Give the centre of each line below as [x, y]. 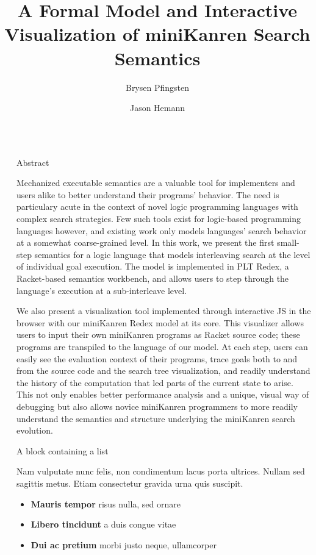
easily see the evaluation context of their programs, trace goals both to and [157, 358]
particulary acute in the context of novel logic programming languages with [157, 206]
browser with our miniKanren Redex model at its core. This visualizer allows [160, 322]
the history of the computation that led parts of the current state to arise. [155, 382]
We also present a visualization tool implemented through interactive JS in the [164, 311]
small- [288, 242]
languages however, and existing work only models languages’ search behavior [162, 230]
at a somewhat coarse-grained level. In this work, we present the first [145, 242]
